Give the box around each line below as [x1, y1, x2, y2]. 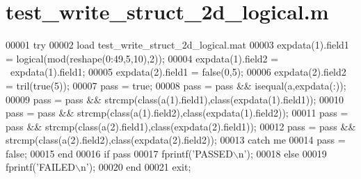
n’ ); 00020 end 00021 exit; [81, 160, 191, 174]
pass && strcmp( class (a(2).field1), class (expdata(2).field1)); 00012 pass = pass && [6, 119, 356, 133]
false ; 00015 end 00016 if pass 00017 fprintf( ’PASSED [6, 146, 233, 160]
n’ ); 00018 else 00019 [238, 146, 327, 160]
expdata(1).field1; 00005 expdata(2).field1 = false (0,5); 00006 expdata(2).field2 [10, 65, 346, 79]
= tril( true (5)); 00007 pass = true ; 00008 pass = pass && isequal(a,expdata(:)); [6, 78, 346, 92]
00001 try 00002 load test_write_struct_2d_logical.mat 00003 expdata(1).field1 [6, 37, 349, 52]
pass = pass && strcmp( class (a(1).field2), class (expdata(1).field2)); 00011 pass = [6, 105, 348, 120]
